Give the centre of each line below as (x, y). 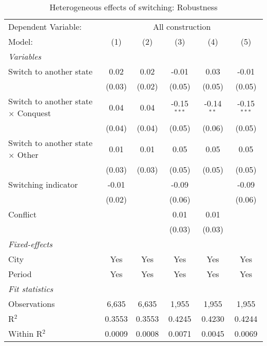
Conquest (34, 113)
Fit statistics (31, 289)
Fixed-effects (31, 244)
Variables (25, 56)
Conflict (23, 214)
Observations (32, 304)
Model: (21, 41)
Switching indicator (43, 184)
